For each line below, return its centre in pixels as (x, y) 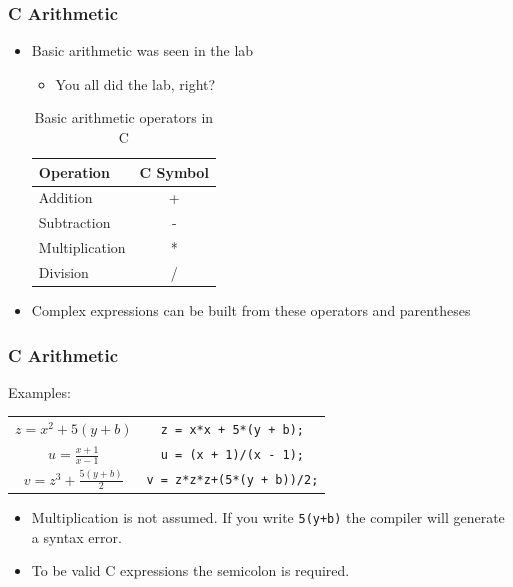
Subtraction (74, 222)
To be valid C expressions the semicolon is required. (190, 570)
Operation (74, 171)
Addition (65, 197)
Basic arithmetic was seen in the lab (142, 50)
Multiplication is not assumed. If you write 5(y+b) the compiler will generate (268, 516)
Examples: (39, 391)
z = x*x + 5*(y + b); (232, 430)
